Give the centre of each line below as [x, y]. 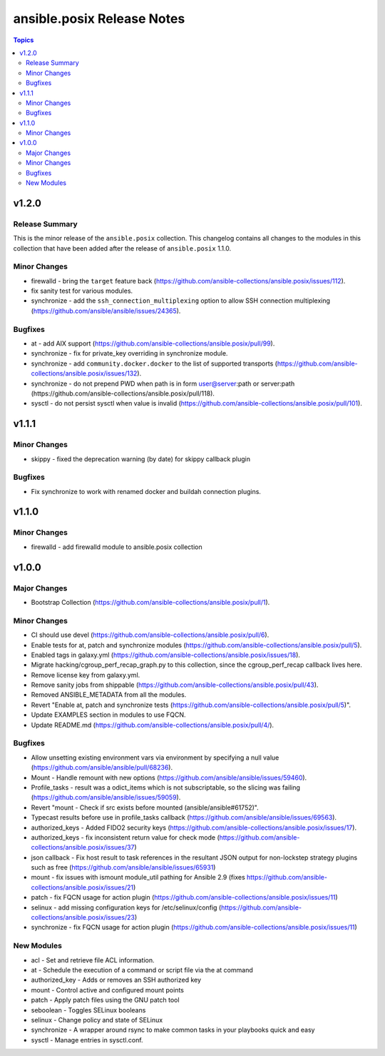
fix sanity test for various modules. [82, 291]
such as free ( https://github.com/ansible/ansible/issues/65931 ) [123, 868]
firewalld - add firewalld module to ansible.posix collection [117, 547]
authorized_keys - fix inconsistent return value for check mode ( [125, 837]
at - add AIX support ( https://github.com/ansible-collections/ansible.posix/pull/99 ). [153, 343]
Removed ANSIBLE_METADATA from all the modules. [109, 695]
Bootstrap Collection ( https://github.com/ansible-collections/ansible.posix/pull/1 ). [150, 602]
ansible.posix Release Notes [99, 19]
